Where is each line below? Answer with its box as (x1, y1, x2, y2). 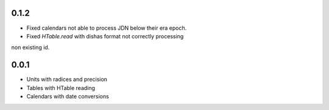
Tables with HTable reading (26, 84, 96, 91)
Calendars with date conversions (26, 92, 109, 100)
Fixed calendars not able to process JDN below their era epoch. (26, 24, 187, 32)
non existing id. (11, 44, 50, 51)
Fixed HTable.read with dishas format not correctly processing (26, 32, 184, 40)
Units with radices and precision (26, 76, 108, 83)
